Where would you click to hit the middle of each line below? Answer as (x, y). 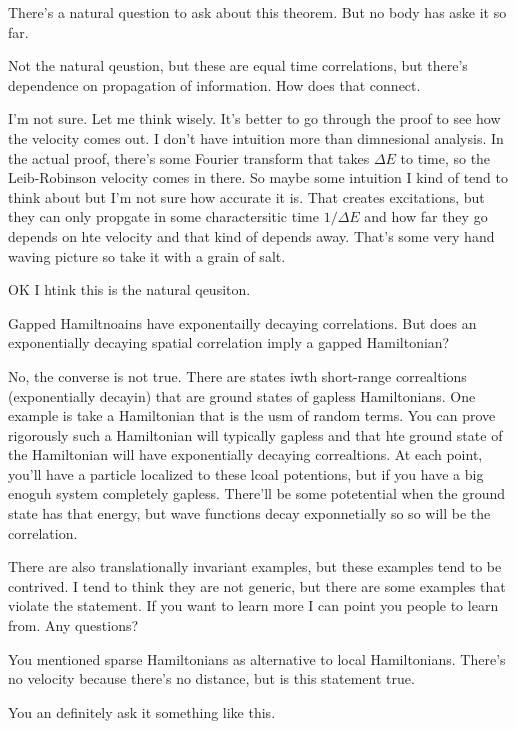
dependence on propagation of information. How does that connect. (214, 84)
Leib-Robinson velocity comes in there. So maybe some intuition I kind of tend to (258, 177)
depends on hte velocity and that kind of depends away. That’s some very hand (251, 235)
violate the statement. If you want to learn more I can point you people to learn (253, 605)
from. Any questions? (73, 625)
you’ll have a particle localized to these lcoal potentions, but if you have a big (246, 473)
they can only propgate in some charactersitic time (163, 216)
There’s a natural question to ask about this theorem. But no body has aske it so (257, 12)
